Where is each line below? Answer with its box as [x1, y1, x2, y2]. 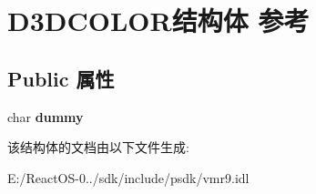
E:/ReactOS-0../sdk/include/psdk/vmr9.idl [7, 168, 250, 187]
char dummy [7, 107, 84, 126]
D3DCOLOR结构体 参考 [7, 2, 310, 39]
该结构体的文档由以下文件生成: [7, 138, 189, 157]
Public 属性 [7, 64, 115, 92]
